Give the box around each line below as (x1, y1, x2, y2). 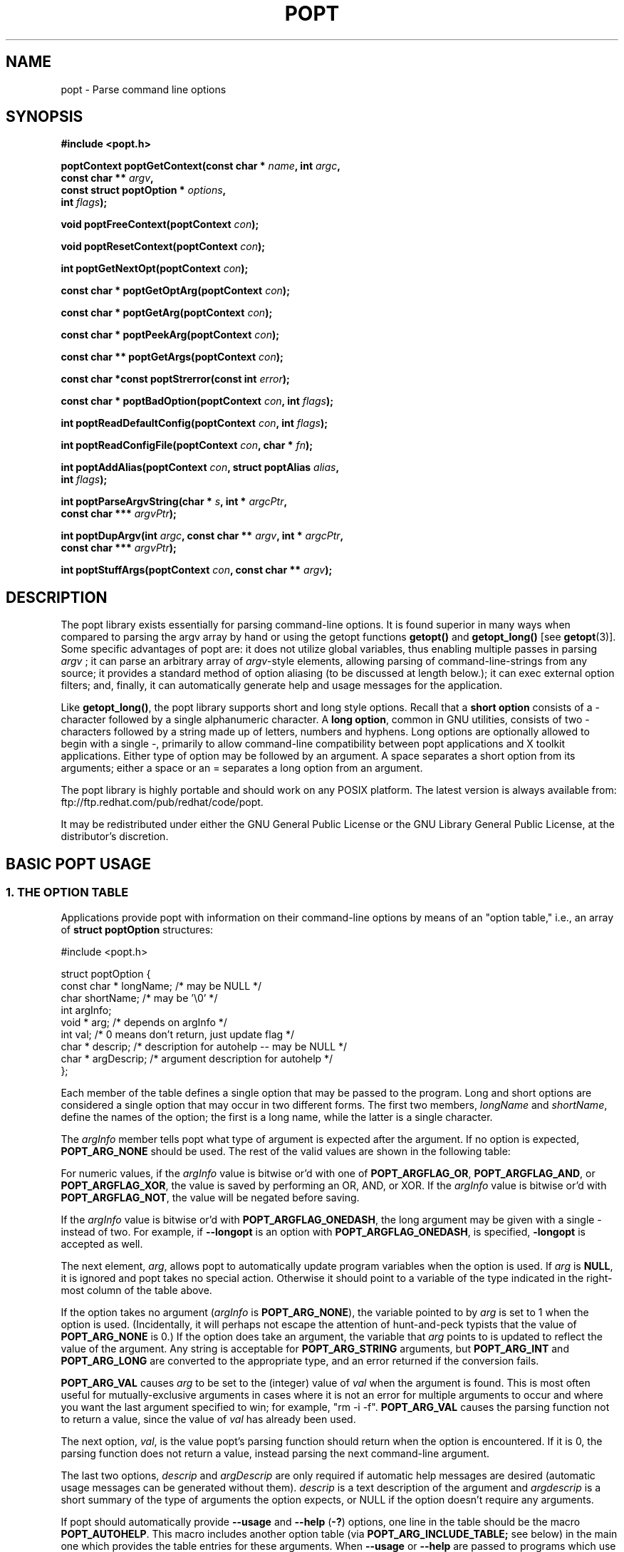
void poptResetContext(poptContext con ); (61, 240, 266, 253)
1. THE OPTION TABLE (6, 885, 129, 900)
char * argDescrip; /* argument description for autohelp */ (61, 1052, 333, 1065)
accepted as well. (61, 1237, 143, 1250)
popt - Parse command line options (61, 83, 227, 95)
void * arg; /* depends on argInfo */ (61, 1015, 227, 1028)
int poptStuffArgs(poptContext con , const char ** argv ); (61, 564, 333, 576)
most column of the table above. (61, 1283, 212, 1296)
